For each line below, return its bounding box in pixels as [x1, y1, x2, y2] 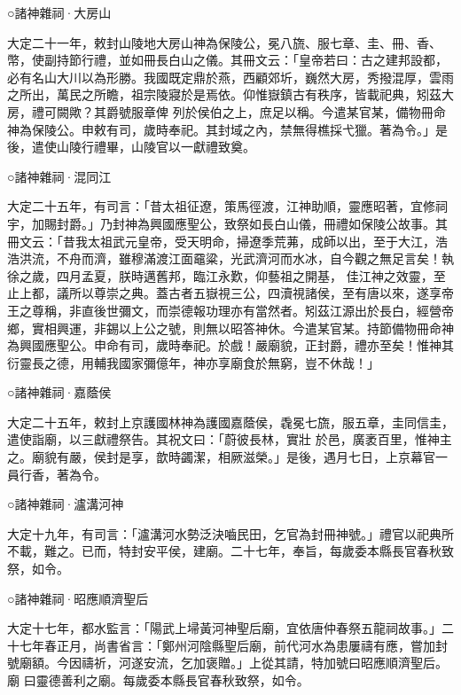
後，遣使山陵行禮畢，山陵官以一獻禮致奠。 [7, 137, 255, 156]
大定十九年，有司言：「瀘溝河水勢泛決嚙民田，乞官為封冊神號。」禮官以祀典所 [7, 524, 454, 543]
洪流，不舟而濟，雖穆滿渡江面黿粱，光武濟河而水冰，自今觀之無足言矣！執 [19, 249, 454, 268]
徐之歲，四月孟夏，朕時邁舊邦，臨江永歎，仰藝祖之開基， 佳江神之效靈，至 [7, 266, 446, 285]
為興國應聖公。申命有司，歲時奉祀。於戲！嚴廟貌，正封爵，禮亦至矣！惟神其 [7, 336, 454, 355]
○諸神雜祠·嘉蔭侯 [7, 383, 112, 402]
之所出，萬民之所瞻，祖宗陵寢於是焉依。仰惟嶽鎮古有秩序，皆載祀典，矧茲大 [7, 85, 454, 104]
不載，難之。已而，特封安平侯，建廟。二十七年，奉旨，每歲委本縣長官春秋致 [7, 542, 454, 560]
